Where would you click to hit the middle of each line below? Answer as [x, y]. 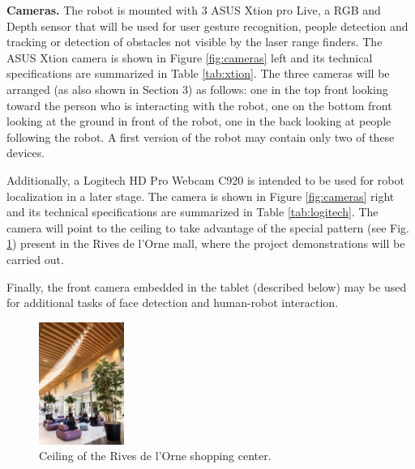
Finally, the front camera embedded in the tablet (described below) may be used [207, 286]
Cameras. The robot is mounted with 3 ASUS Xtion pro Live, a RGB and [194, 10]
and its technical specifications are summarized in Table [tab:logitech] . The [193, 212]
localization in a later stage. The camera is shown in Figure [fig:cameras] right [201, 196]
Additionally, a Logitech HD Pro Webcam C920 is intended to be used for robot [205, 179]
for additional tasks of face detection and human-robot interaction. [173, 303]
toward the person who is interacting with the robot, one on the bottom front [199, 105]
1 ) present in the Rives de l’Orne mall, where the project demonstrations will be [206, 243]
